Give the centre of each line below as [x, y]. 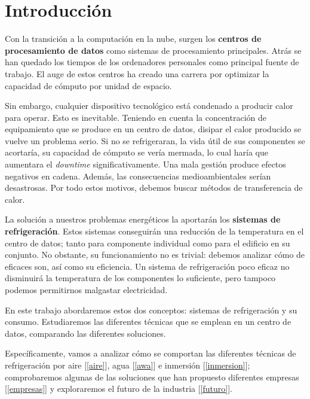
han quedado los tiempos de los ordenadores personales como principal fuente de [152, 62]
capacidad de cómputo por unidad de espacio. [88, 85]
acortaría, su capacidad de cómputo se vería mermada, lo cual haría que [136, 152]
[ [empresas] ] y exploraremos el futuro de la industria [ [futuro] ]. [119, 389]
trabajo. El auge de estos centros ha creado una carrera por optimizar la [137, 73]
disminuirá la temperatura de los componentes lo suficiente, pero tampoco [140, 278]
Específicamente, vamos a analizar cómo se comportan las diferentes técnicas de [151, 353]
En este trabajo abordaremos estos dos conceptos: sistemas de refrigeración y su [151, 310]
